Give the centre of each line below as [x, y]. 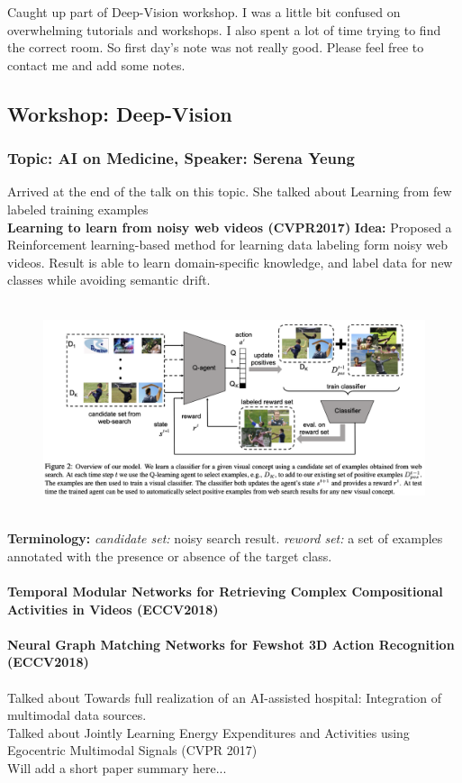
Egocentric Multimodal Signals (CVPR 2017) [132, 750]
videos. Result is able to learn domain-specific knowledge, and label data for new [230, 262]
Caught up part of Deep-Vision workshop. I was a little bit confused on [204, 12]
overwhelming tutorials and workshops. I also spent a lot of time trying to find [224, 29]
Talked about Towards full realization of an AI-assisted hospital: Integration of [224, 697]
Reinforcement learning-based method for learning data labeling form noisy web [228, 245]
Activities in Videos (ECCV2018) [113, 609]
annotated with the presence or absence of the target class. [170, 555]
